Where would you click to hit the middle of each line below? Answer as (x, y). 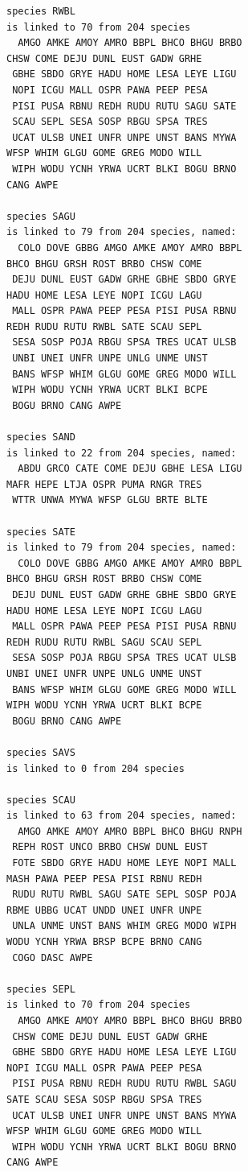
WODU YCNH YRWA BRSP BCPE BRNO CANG (104, 942)
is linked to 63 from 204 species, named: (122, 816)
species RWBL (41, 11)
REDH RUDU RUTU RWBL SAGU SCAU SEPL (104, 642)
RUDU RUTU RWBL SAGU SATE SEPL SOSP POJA (124, 895)
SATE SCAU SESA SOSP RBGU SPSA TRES (104, 1099)
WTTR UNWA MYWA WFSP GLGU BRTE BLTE (110, 500)
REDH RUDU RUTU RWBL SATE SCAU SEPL (104, 326)
